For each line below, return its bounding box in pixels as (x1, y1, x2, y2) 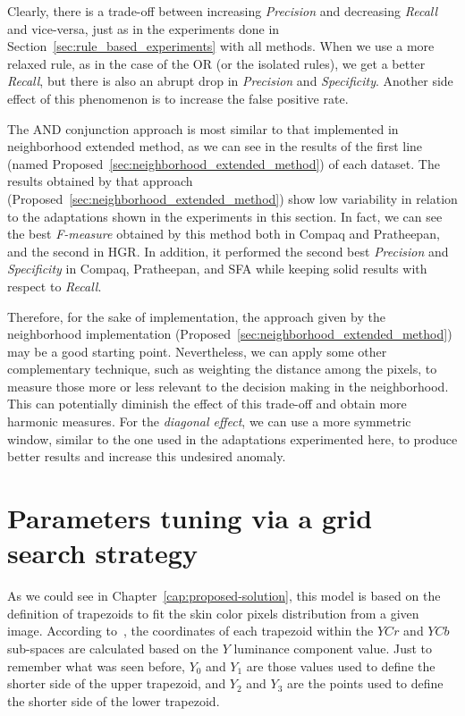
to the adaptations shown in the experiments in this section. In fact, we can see (7, 206, 443, 225)
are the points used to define (287, 674, 444, 693)
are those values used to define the (246, 656, 435, 675)
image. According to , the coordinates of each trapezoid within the (7, 621, 374, 640)
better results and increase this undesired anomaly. (7, 447, 286, 466)
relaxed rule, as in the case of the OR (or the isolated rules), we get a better (7, 54, 426, 72)
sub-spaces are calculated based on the (7, 638, 218, 657)
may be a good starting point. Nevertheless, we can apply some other (7, 341, 387, 360)
